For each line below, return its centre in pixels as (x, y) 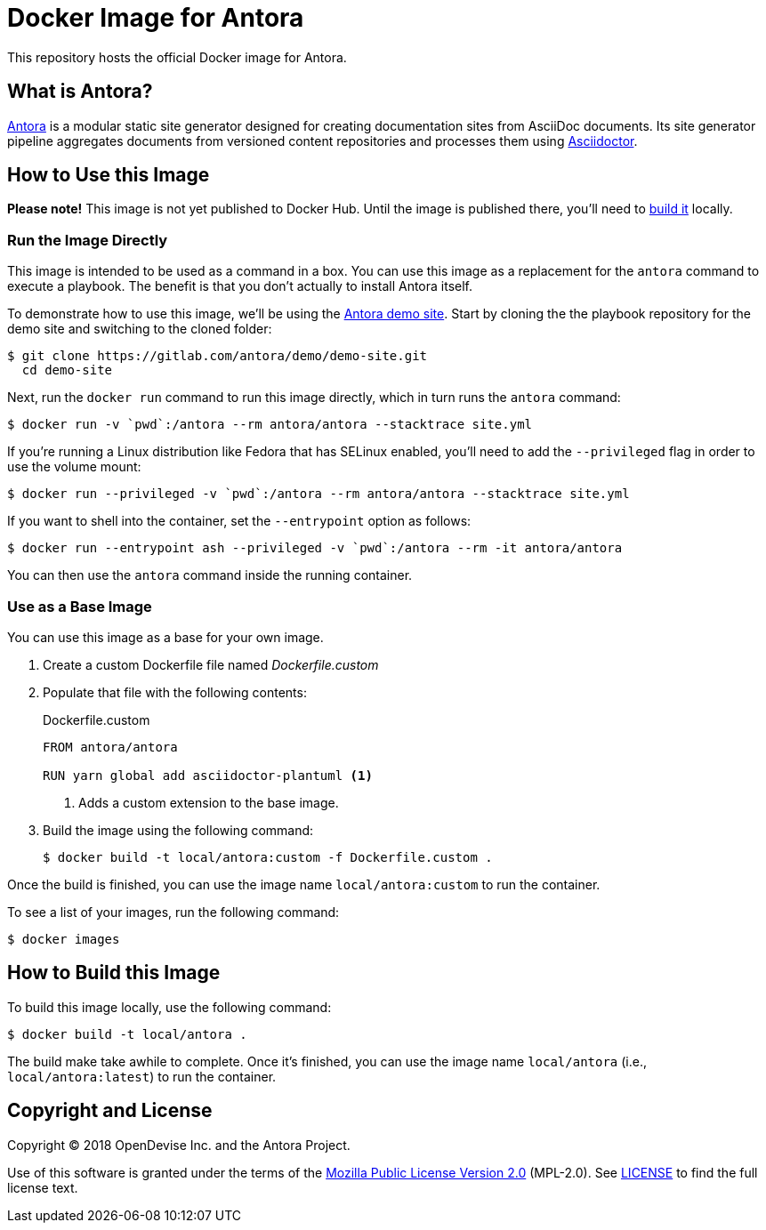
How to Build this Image (114, 973)
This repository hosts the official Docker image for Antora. (177, 57)
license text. (43, 1187)
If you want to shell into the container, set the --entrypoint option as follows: (239, 521)
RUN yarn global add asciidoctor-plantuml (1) (208, 775)
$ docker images (64, 939)
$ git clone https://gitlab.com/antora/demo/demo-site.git (218, 356)
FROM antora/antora (110, 747)
